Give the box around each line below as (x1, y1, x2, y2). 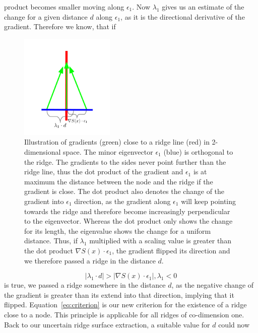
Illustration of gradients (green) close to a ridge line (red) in (24, 137, 210, 147)
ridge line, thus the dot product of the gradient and (24, 166, 183, 177)
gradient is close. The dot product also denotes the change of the (24, 186, 225, 196)
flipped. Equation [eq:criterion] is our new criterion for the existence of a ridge (4, 299, 247, 310)
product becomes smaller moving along (4, 2, 124, 12)
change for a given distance (4, 11, 88, 22)
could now (218, 319, 249, 329)
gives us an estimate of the (162, 2, 244, 12)
